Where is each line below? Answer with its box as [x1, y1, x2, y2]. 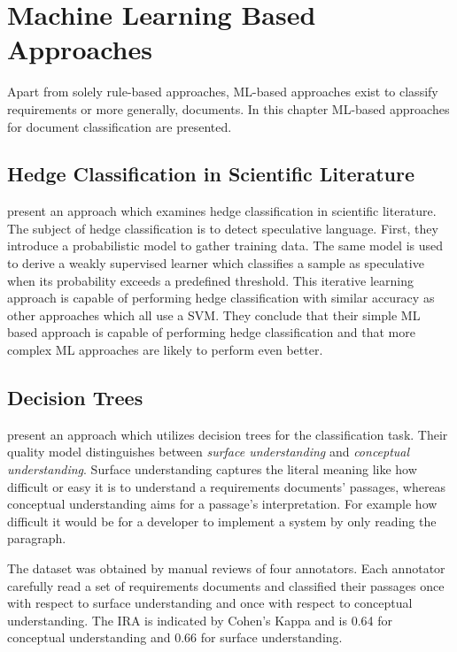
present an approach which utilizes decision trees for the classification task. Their [7, 425, 448, 443]
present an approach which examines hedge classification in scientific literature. [7, 202, 437, 220]
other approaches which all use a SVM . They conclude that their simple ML [7, 305, 421, 324]
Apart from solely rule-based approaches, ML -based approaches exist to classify [7, 82, 438, 101]
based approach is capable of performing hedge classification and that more [7, 323, 415, 341]
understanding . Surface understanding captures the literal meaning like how [7, 460, 417, 479]
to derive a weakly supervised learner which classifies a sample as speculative [7, 254, 424, 272]
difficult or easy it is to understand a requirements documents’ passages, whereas [7, 477, 446, 495]
